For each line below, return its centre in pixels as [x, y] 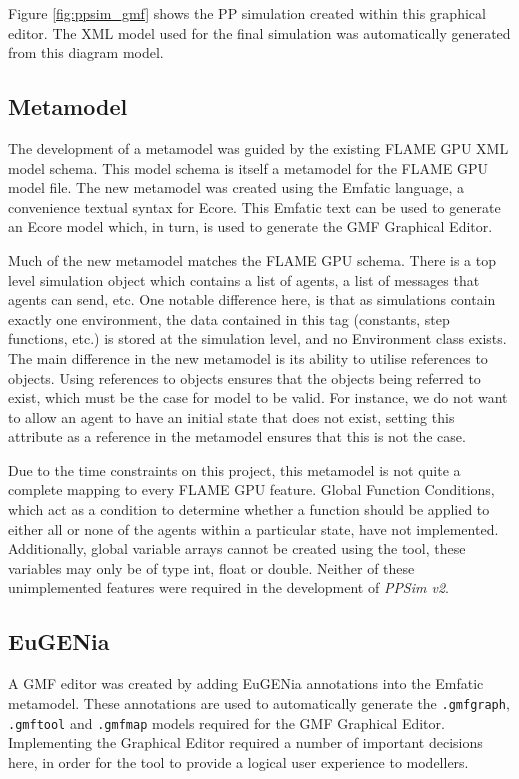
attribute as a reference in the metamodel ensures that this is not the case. [237, 436]
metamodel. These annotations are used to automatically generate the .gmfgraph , [259, 702]
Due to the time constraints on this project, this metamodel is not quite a [234, 469]
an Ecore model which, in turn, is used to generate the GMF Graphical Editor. [250, 226]
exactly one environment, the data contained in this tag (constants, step [229, 318]
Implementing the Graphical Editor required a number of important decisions [245, 742]
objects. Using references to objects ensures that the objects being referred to [244, 377]
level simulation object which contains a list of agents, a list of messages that [244, 279]
